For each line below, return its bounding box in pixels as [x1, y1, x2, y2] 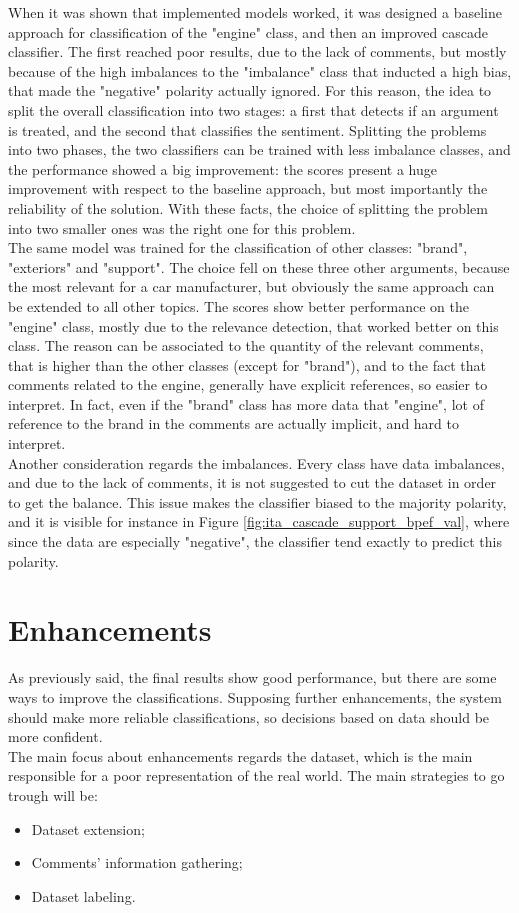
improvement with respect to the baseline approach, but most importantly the [8, 178, 488, 199]
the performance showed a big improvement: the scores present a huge [8, 158, 438, 179]
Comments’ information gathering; [31, 852, 243, 873]
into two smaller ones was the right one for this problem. [8, 217, 356, 238]
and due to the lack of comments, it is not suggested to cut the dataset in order [8, 472, 497, 493]
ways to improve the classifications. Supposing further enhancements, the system [8, 686, 502, 707]
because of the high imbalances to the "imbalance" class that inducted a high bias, [8, 60, 512, 81]
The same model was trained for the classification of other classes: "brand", [8, 237, 468, 258]
